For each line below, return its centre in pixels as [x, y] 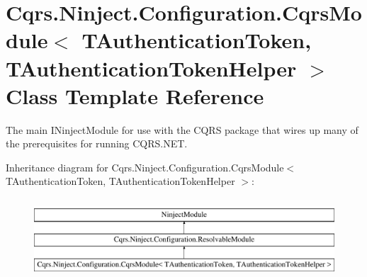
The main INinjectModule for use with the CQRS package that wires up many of [182, 129]
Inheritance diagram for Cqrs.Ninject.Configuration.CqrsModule [145, 167]
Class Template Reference [135, 95]
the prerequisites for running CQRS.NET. [97, 143]
